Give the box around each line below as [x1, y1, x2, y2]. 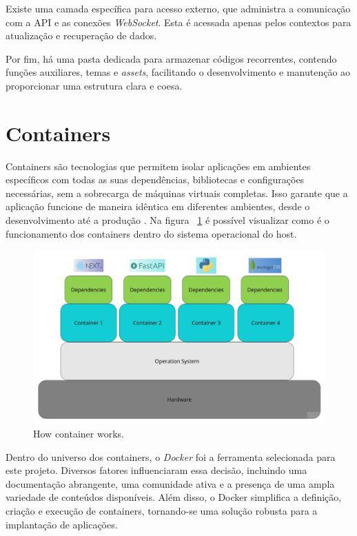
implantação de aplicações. [6, 517, 118, 531]
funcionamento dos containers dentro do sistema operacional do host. [6, 226, 297, 240]
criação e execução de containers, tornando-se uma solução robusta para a [6, 503, 318, 517]
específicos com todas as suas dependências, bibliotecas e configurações [6, 172, 305, 187]
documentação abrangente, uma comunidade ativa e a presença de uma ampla [6, 476, 335, 491]
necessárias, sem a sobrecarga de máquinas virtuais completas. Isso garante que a [6, 185, 348, 200]
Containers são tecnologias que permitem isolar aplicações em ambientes [6, 158, 311, 173]
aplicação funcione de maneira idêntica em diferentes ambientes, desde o [6, 199, 310, 214]
